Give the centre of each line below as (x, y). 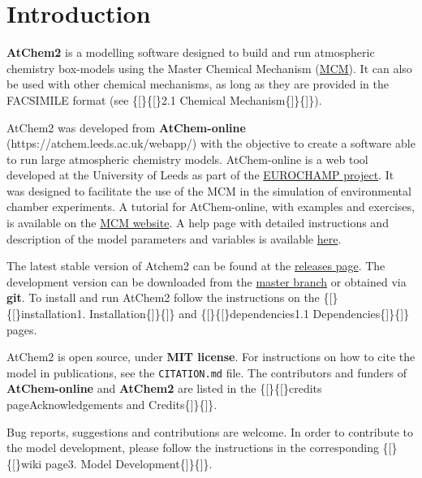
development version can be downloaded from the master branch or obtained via (207, 281)
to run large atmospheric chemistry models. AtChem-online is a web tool (187, 159)
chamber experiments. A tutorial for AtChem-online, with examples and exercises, (211, 207)
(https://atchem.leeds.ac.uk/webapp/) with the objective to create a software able (211, 143)
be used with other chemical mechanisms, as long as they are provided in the (198, 84)
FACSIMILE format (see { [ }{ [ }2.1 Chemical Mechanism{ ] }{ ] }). (164, 99)
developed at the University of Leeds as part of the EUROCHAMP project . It (200, 175)
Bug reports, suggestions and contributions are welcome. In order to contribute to (210, 431)
